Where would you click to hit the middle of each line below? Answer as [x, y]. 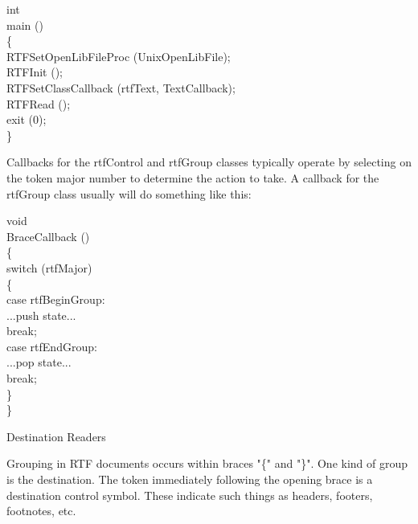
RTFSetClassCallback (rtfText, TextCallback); [121, 87]
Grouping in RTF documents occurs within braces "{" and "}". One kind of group [207, 463]
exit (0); [27, 119]
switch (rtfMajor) [49, 267]
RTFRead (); [39, 103]
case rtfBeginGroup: [56, 299]
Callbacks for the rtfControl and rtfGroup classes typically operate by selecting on [209, 162]
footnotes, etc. [41, 511]
